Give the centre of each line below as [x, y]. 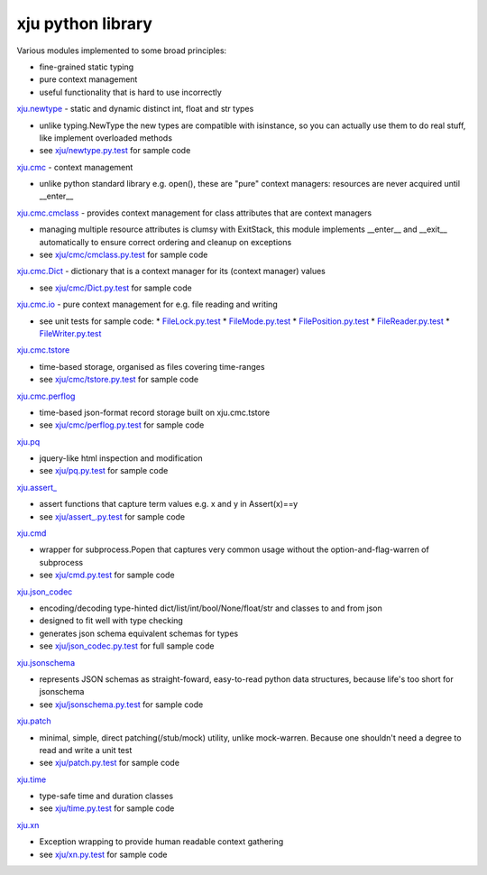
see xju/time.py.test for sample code [107, 808]
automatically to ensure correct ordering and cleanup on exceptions [165, 242]
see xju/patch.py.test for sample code [110, 763]
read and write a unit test [86, 750]
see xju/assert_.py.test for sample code [112, 516]
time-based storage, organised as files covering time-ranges [152, 366]
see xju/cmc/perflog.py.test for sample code [122, 425]
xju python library [85, 23]
